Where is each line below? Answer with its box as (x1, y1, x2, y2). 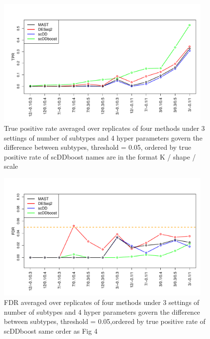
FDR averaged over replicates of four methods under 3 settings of (4, 297, 199, 307)
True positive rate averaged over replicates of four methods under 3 (4, 123, 205, 133)
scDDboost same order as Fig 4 (4, 325, 97, 336)
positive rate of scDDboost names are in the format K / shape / (4, 151, 196, 161)
